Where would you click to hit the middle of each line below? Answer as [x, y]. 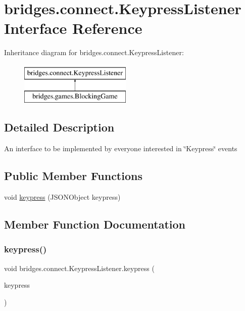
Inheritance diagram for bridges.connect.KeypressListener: [94, 52]
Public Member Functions [73, 176]
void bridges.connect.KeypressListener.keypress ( [79, 268]
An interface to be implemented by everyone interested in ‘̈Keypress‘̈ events [121, 148]
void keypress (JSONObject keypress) [62, 197]
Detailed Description [59, 127]
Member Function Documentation [95, 224]
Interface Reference [73, 28]
